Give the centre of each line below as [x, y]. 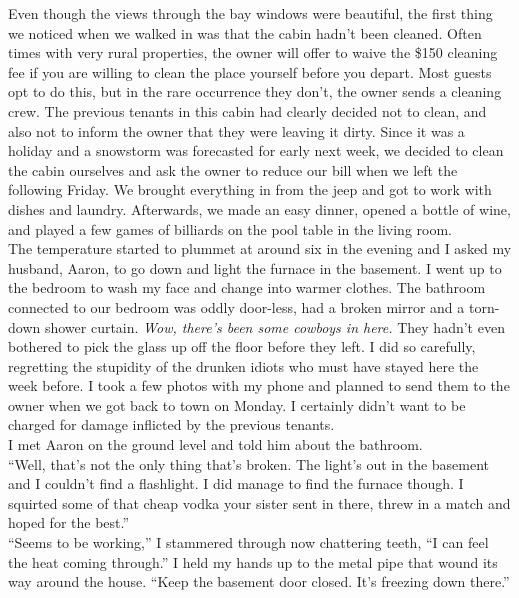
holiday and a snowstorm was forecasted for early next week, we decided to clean [256, 150]
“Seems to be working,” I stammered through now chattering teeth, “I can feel [248, 542]
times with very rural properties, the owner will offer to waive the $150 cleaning [253, 52]
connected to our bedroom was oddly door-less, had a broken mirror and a [236, 306]
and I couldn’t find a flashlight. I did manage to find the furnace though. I [236, 483]
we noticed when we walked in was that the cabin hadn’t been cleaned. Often [245, 32]
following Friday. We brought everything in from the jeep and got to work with [250, 189]
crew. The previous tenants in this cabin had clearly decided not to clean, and [247, 110]
